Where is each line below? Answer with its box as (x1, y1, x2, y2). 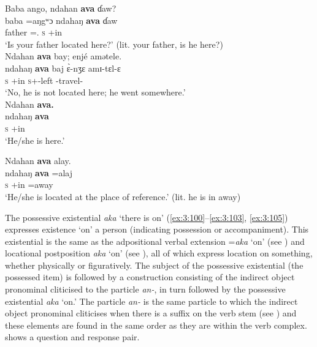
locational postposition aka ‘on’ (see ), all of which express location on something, (5, 247, 313, 259)
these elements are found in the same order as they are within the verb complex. (5, 318, 307, 331)
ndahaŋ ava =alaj (5, 166, 73, 179)
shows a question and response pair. (5, 330, 140, 343)
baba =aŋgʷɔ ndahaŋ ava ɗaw (5, 13, 118, 26)
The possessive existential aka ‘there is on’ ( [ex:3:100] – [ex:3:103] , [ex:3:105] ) (5, 211, 288, 223)
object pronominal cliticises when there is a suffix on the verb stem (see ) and (5, 307, 297, 319)
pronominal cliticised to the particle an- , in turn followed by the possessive (5, 283, 286, 296)
